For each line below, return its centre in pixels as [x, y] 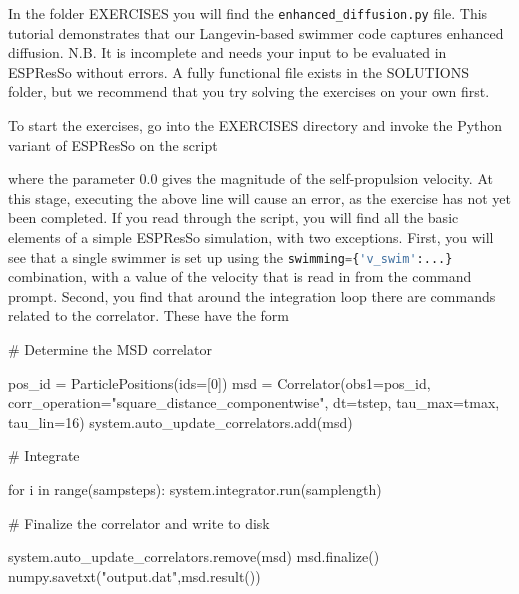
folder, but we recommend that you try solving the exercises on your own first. [249, 91]
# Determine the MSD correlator [110, 349]
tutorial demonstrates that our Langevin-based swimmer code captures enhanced [256, 32]
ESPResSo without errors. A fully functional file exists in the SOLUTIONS [238, 71]
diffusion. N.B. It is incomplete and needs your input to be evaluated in [227, 52]
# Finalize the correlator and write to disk [139, 522]
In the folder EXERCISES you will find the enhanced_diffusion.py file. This [248, 13]
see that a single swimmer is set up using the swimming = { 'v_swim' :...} [230, 256]
